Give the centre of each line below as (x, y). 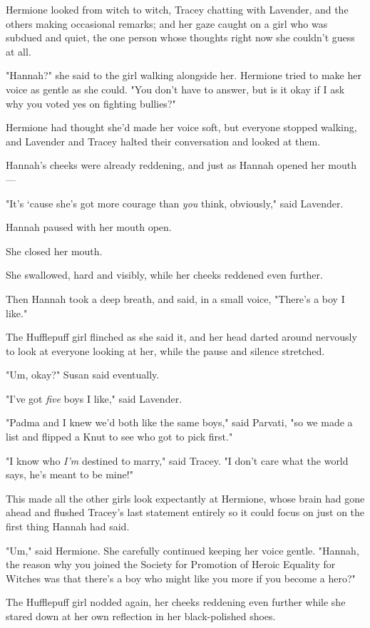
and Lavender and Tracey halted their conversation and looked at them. (163, 141)
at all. (19, 51)
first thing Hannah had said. (68, 526)
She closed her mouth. (54, 251)
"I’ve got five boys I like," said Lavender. (94, 398)
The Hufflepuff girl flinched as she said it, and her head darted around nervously (181, 337)
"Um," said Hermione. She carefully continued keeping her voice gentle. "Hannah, (183, 550)
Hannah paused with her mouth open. (89, 227)
